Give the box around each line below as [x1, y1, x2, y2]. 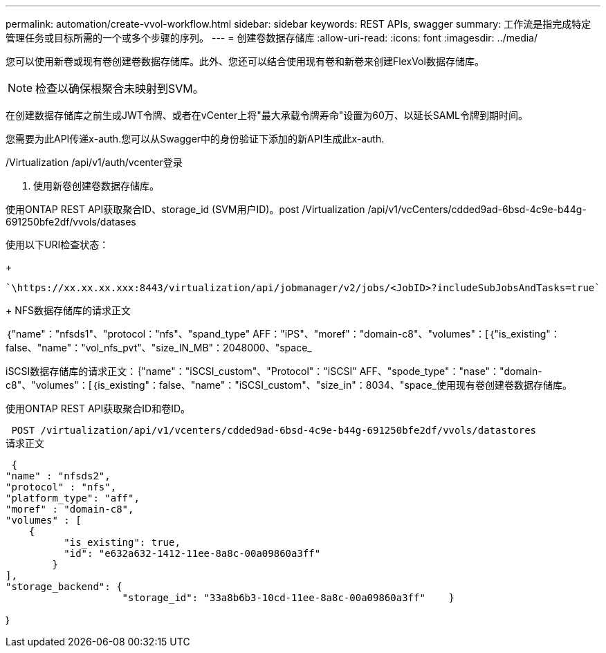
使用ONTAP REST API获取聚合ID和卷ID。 [6, 403, 191, 414]
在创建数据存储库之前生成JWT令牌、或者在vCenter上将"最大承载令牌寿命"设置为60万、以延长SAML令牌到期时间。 [6, 109, 528, 121]
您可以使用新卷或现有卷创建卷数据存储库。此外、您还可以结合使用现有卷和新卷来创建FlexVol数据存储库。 [6, 55, 484, 67]
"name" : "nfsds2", [6, 470, 111, 481]
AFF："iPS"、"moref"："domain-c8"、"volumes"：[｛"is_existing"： [252, 328, 560, 340]
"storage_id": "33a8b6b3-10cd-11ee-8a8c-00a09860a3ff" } [122, 592, 455, 603]
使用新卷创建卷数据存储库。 [33, 180, 159, 192]
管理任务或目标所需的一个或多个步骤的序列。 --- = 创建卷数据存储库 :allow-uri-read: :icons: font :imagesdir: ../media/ [6, 32, 538, 44]
